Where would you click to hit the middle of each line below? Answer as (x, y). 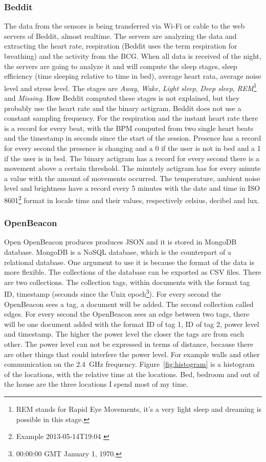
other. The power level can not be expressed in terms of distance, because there (129, 344)
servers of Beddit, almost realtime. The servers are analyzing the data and (120, 36)
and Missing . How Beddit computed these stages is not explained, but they (122, 98)
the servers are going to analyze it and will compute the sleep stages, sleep (121, 66)
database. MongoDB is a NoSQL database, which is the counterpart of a (118, 252)
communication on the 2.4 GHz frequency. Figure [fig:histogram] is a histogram (129, 364)
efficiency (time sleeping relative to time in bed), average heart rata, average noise (133, 76)
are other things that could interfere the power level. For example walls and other (132, 354)
